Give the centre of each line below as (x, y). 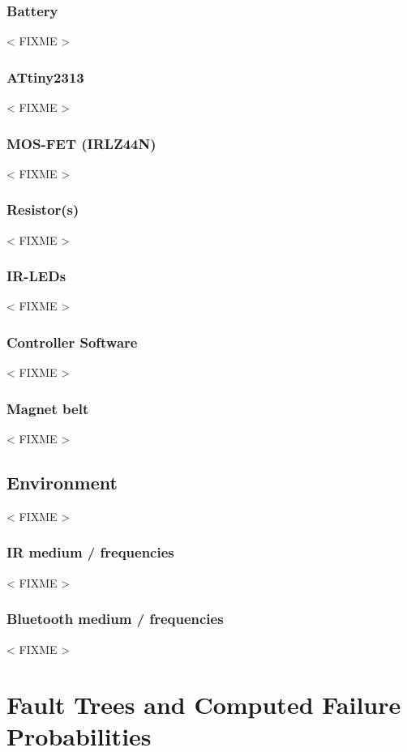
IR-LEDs (36, 276)
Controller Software (72, 342)
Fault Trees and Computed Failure (204, 705)
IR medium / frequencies (90, 552)
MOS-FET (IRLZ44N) (81, 143)
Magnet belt (48, 408)
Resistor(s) (43, 209)
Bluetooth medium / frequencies (115, 619)
